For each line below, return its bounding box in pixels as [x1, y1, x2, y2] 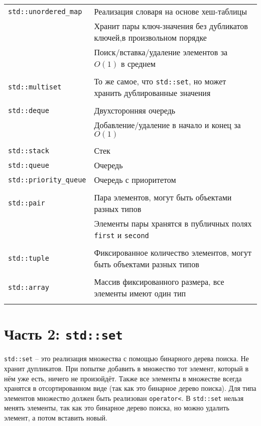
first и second [94, 229, 149, 241]
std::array [8, 283, 49, 291]
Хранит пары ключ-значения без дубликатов [94, 20, 248, 32]
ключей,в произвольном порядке [94, 32, 207, 43]
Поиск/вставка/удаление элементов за [94, 46, 228, 58]
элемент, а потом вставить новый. [4, 412, 107, 422]
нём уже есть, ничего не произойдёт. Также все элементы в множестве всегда [4, 373, 242, 383]
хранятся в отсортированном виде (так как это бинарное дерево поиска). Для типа [4, 383, 256, 393]
